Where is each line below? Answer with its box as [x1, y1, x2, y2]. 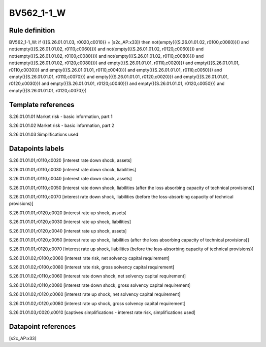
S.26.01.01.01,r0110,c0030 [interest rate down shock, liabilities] [9, 166, 136, 172]
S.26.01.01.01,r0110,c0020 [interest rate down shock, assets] [9, 157, 132, 163]
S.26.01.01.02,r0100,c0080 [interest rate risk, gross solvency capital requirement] [9, 264, 174, 270]
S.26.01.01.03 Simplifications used [9, 131, 79, 138]
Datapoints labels [9, 145, 64, 153]
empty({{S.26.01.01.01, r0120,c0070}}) [9, 87, 87, 93]
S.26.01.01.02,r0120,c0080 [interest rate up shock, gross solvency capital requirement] [9, 300, 186, 306]
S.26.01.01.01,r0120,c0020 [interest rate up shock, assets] [9, 210, 127, 216]
